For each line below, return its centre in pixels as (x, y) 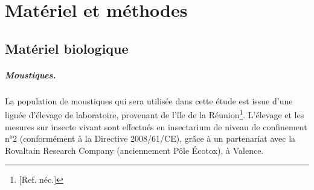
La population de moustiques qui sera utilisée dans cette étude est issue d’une (149, 100)
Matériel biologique (67, 48)
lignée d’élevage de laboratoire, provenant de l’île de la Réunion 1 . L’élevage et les (155, 114)
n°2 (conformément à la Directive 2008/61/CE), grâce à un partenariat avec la (150, 138)
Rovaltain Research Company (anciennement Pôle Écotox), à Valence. (134, 150)
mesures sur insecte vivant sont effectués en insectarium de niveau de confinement (156, 126)
